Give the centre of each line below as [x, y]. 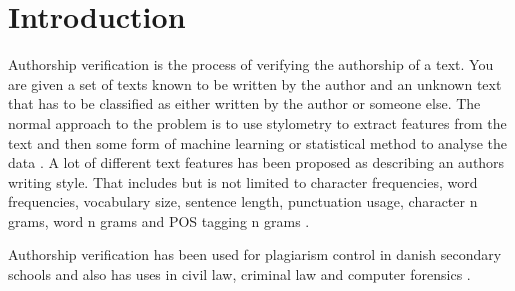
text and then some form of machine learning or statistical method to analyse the [257, 142]
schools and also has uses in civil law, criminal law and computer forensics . [239, 274]
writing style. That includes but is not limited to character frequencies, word [243, 181]
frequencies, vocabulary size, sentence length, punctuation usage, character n [243, 201]
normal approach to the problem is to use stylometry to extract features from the [257, 122]
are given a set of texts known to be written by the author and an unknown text [255, 83]
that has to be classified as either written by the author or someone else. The [244, 103]
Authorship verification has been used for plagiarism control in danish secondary [255, 254]
